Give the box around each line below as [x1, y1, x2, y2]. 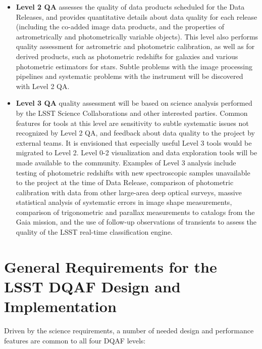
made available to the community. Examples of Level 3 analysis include [16, 157, 236, 167]
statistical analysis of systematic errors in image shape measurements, [16, 197, 232, 207]
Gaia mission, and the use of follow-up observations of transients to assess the [16, 216, 257, 227]
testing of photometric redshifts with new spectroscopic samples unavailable [16, 167, 250, 178]
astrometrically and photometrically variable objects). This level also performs [16, 31, 258, 41]
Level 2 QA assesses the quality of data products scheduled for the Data [16, 2, 245, 12]
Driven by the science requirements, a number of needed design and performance [4, 325, 254, 336]
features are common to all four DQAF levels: [4, 335, 146, 345]
